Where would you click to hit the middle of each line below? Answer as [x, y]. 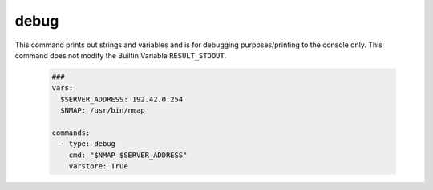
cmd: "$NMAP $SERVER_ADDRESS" [128, 155]
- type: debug [88, 144]
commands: [71, 133]
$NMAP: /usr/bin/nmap [103, 111]
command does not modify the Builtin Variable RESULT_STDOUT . [121, 55]
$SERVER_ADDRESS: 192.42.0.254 [122, 99]
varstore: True [98, 166]
